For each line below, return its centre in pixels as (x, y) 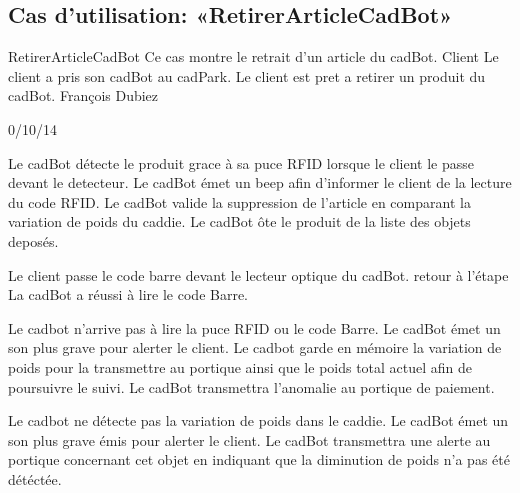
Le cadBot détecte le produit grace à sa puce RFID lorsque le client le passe (241, 162)
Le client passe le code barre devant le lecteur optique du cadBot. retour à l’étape (258, 274)
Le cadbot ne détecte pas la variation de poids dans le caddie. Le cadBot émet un (258, 420)
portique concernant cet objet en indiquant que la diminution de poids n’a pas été (259, 459)
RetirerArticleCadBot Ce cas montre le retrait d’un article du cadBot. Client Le (253, 56)
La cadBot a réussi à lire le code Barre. (128, 294)
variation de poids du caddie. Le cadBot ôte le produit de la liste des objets (239, 221)
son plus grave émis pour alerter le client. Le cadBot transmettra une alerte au (249, 439)
